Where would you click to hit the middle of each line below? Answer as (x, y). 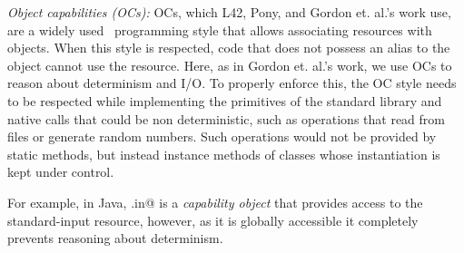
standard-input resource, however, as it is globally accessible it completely (213, 220)
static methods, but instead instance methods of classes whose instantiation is (224, 154)
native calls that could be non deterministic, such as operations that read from (226, 118)
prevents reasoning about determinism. (115, 238)
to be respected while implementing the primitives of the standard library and (225, 100)
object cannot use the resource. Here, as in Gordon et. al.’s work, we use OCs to (230, 65)
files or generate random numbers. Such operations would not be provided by (222, 136)
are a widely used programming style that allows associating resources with (220, 29)
